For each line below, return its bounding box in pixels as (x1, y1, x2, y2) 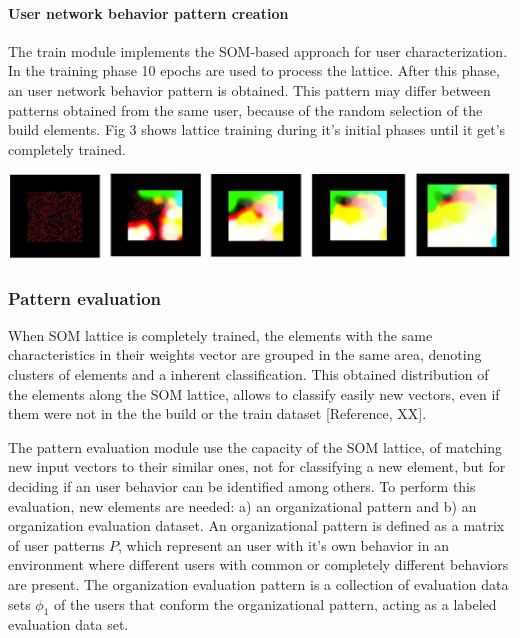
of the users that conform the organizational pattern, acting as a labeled (54, 593, 497, 614)
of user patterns (8, 534, 105, 555)
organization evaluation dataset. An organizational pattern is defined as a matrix (8, 515, 505, 536)
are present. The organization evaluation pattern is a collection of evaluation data (8, 574, 509, 595)
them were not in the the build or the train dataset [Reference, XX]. (8, 403, 427, 424)
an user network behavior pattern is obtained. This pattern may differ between (8, 79, 491, 100)
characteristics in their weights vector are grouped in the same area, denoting (8, 344, 482, 365)
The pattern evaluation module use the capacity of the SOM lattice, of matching (8, 436, 503, 457)
